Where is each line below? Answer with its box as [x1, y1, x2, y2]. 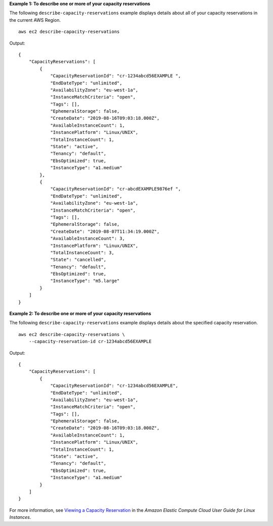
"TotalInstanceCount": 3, [50, 250, 115, 255]
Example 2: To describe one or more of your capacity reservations [9, 311, 151, 317]
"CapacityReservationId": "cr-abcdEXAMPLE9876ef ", [50, 186, 181, 192]
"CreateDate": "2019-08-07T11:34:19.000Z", [50, 228, 160, 234]
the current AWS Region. [9, 17, 61, 23]
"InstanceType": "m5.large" [50, 278, 120, 284]
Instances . [9, 514, 31, 520]
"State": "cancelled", [50, 257, 107, 263]
